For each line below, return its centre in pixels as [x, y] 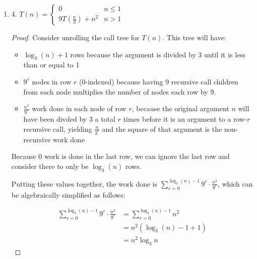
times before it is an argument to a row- [185, 119]
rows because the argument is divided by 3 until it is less [158, 54]
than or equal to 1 [51, 65]
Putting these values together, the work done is [84, 183]
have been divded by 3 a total [69, 119]
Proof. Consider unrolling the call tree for [75, 37]
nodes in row [52, 81]
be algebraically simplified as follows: [68, 194]
